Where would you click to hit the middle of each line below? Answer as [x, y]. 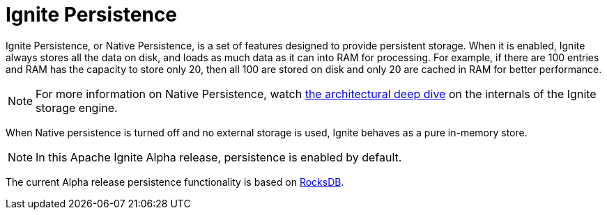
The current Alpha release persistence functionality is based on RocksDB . [175, 182]
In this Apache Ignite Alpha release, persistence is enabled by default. [219, 157]
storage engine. [77, 107]
